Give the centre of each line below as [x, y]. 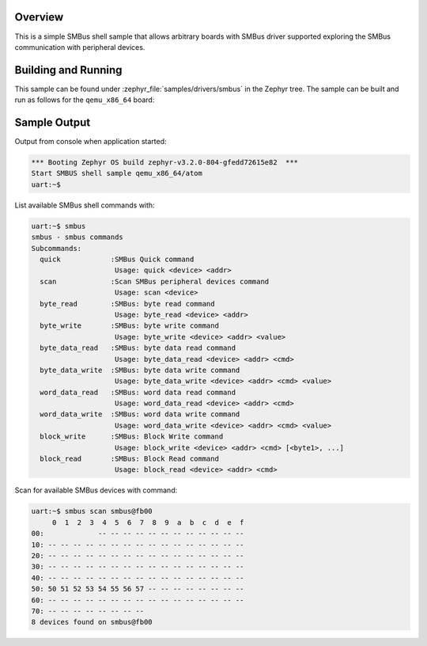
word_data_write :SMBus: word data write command [140, 414]
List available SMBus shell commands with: [85, 205]
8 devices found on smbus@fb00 [92, 622]
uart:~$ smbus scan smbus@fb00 [92, 511]
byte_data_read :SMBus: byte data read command [138, 348]
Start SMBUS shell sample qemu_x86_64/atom [117, 173]
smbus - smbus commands [77, 237]
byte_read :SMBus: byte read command [127, 304]
